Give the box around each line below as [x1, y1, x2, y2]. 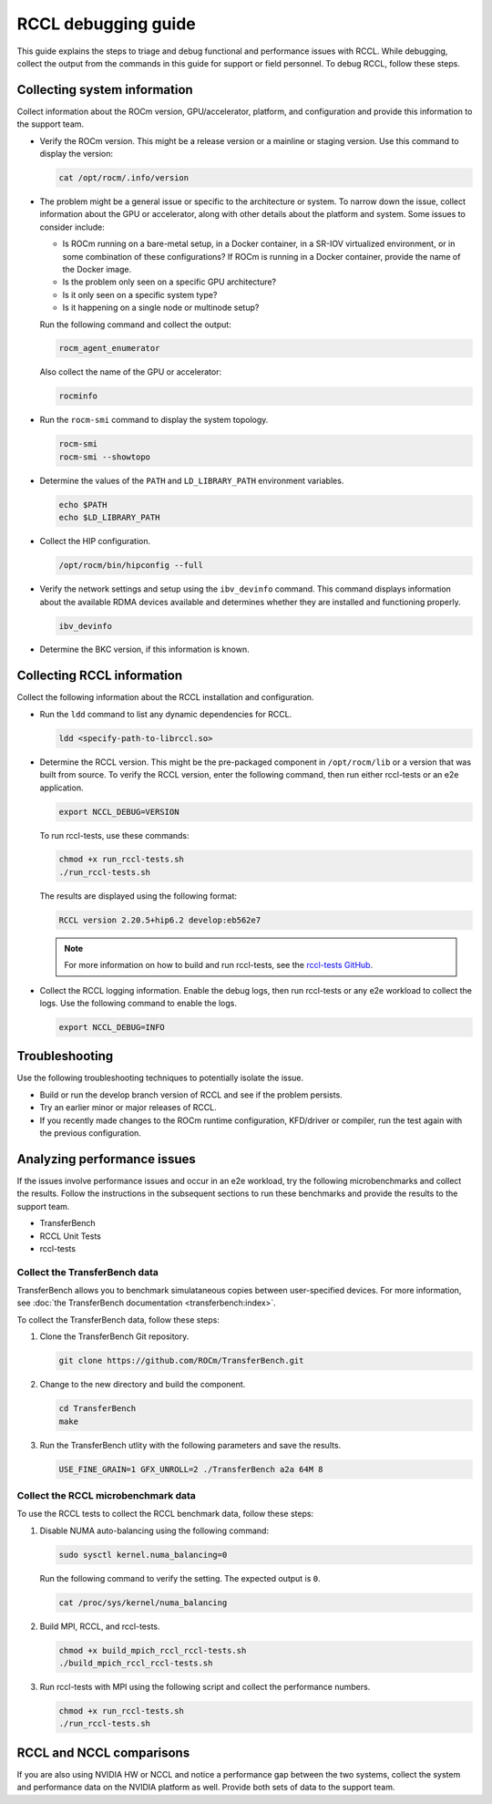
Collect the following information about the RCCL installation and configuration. [16, 692, 314, 703]
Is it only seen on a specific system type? [62, 289, 218, 300]
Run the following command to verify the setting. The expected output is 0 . [39, 1572, 321, 1583]
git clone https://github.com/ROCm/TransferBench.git [58, 1356, 304, 1366]
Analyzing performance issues [16, 1151, 196, 1167]
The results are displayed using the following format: [39, 890, 237, 902]
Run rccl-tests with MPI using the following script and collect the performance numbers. [39, 1681, 371, 1692]
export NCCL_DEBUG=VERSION [58, 807, 179, 817]
